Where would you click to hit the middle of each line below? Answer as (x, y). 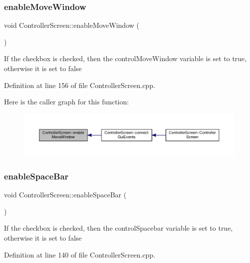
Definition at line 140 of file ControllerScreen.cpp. (80, 254)
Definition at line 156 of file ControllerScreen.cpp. (80, 85)
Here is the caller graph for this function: (67, 102)
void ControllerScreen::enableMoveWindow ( (72, 25)
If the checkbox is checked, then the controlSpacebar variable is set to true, (119, 228)
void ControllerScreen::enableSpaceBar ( (65, 195)
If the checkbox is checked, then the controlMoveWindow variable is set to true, (125, 58)
